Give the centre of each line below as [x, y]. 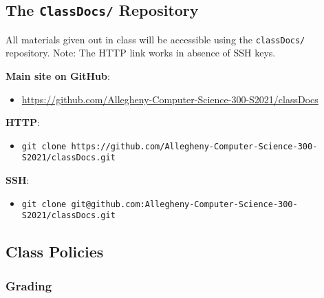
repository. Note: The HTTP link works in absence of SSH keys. [141, 53]
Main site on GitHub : [58, 76]
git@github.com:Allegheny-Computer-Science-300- [184, 204]
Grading [29, 285]
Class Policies [55, 252]
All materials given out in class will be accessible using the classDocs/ [155, 39]
